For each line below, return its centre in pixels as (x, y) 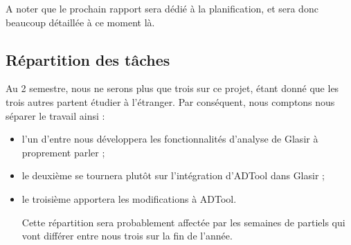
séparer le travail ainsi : (55, 115)
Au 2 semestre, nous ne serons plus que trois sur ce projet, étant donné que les (172, 88)
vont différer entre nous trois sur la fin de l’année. (127, 236)
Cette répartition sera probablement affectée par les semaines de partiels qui (183, 222)
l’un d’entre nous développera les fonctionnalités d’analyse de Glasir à (170, 139)
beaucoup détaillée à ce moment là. (80, 22)
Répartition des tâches (88, 59)
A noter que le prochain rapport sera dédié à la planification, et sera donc (162, 8)
